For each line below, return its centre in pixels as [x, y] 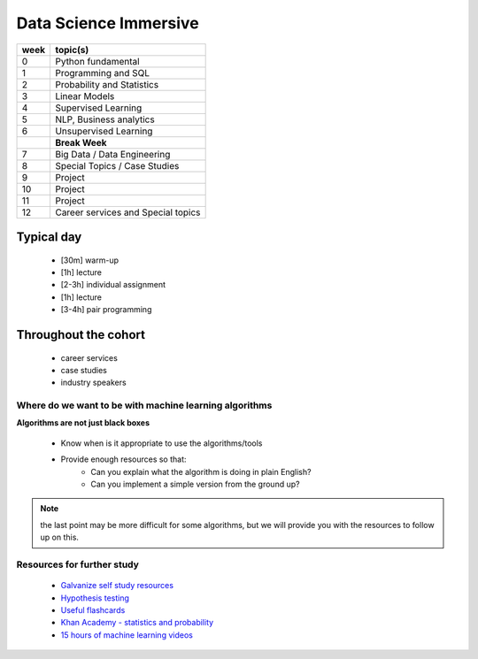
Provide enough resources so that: [123, 459]
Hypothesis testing [95, 598]
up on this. [60, 537]
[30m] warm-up [90, 260]
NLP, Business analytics [104, 119]
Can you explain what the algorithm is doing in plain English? [201, 471]
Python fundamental [97, 61]
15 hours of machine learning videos [127, 635]
